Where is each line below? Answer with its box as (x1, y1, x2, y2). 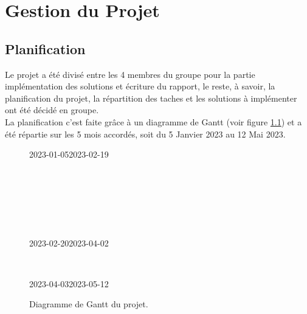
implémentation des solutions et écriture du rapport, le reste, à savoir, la (5, 80, 275, 92)
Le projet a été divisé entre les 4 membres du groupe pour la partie (5, 68, 255, 80)
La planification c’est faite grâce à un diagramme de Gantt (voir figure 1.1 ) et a (5, 115, 302, 128)
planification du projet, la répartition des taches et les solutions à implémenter (5, 91, 297, 104)
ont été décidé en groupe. (5, 103, 99, 116)
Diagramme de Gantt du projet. (29, 298, 148, 310)
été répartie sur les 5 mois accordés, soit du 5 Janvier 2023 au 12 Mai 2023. (5, 127, 286, 140)
